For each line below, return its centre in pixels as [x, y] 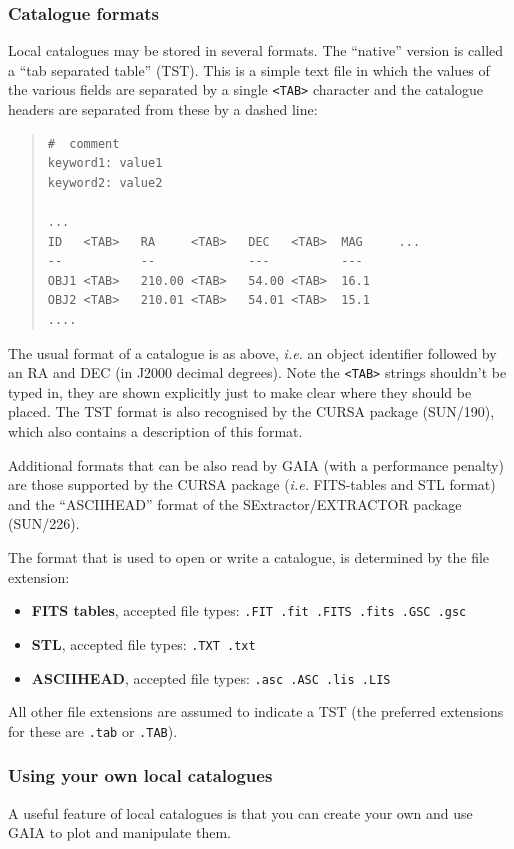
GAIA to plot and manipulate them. [119, 832]
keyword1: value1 [105, 163]
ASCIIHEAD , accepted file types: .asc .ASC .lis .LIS [211, 677]
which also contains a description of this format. [155, 431]
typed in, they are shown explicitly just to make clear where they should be [240, 391]
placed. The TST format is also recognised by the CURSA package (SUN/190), [251, 411]
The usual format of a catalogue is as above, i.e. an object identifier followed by [252, 352]
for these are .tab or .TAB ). [93, 730]
